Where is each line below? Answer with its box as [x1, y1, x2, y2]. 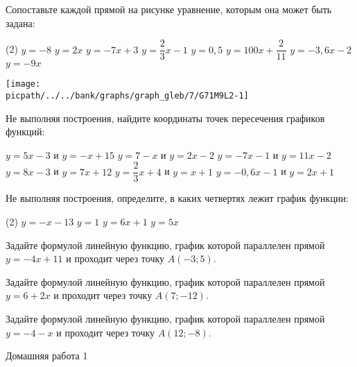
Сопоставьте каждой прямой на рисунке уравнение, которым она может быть [6, 2, 332, 16]
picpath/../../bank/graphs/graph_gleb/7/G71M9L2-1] [6, 90, 249, 101]
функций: [6, 124, 45, 139]
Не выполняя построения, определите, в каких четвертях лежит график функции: [6, 191, 349, 205]
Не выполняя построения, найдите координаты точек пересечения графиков [6, 110, 325, 125]
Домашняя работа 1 [6, 348, 88, 363]
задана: [6, 15, 35, 30]
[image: [6, 79, 41, 89]
